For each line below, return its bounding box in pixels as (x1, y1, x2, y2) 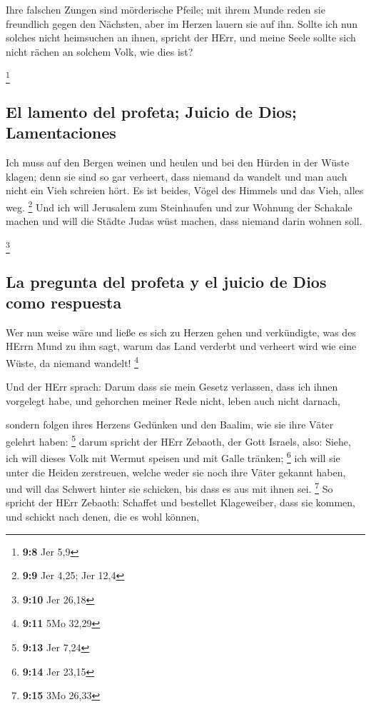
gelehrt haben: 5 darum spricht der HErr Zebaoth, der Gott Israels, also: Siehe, (6, 432, 351, 448)
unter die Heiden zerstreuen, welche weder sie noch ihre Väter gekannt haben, (6, 464, 346, 479)
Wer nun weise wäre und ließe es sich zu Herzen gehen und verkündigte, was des (6, 324, 356, 339)
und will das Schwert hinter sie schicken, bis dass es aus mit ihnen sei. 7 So (6, 479, 333, 496)
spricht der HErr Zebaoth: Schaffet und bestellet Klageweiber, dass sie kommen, (6, 495, 355, 510)
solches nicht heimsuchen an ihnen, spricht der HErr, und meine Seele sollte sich (6, 30, 356, 45)
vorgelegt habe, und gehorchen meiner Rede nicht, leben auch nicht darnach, (6, 393, 340, 408)
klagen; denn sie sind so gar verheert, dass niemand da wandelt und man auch (6, 169, 347, 184)
